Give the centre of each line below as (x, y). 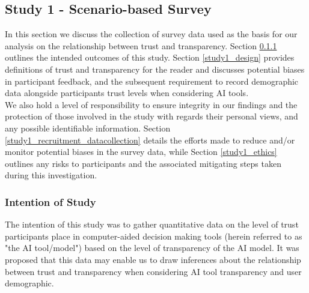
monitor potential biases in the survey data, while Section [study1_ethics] (141, 152)
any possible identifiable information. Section (88, 128)
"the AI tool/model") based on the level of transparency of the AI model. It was (152, 248)
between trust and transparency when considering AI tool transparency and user (153, 271)
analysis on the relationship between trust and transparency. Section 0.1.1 (141, 45)
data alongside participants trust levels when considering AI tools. (127, 93)
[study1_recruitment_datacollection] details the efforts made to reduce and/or (150, 140)
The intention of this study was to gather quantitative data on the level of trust (152, 224)
